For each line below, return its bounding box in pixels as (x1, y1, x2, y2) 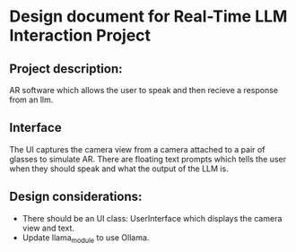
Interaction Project (9, 25, 151, 46)
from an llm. (9, 94, 54, 105)
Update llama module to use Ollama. (22, 231, 150, 245)
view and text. (22, 222, 74, 233)
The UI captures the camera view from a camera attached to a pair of (9, 143, 266, 154)
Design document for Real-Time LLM (9, 6, 288, 27)
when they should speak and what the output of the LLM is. (9, 163, 229, 174)
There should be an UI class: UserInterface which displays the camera (22, 213, 283, 223)
